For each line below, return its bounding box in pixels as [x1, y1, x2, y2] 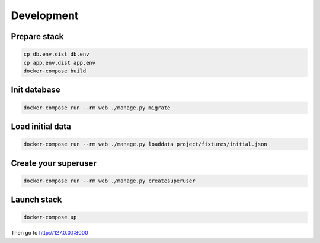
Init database [11, 85, 60, 95]
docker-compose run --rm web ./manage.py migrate [23, 104, 171, 111]
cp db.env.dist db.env [23, 51, 89, 58]
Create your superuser [11, 158, 97, 168]
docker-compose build [23, 67, 87, 74]
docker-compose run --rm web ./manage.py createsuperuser [23, 177, 196, 184]
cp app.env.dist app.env [23, 59, 96, 66]
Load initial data [11, 121, 71, 131]
